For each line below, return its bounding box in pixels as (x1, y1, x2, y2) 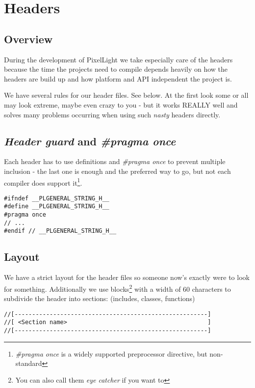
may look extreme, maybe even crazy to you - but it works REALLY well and (4, 99, 238, 110)
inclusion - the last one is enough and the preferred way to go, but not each (4, 166, 231, 176)
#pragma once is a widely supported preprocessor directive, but (15, 348, 207, 359)
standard (15, 358, 42, 368)
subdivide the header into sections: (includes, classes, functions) (4, 293, 195, 304)
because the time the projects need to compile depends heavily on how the (4, 64, 228, 74)
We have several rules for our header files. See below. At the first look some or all (4, 90, 249, 100)
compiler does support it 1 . (4, 176, 82, 188)
